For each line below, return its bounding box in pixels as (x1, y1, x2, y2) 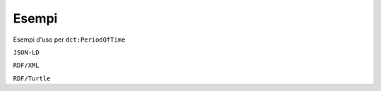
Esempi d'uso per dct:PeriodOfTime (13, 35, 126, 44)
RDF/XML (13, 61, 40, 70)
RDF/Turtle (13, 74, 51, 83)
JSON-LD (13, 48, 40, 56)
